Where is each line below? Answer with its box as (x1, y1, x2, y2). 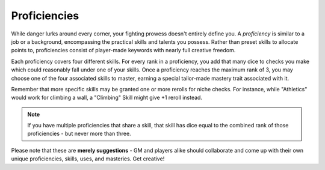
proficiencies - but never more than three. (27, 130, 132, 138)
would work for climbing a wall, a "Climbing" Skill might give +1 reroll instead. (11, 94, 203, 102)
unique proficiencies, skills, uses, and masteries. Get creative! (11, 155, 165, 162)
